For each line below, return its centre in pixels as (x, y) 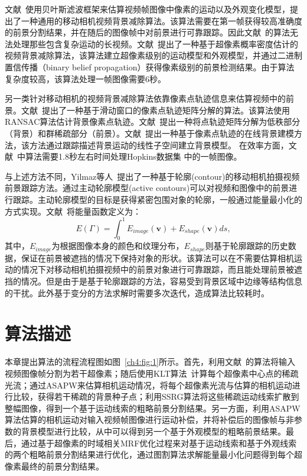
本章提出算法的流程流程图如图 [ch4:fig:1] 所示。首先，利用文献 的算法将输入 (150, 362)
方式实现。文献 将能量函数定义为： (73, 211)
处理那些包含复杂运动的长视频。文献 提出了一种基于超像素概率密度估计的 (155, 43)
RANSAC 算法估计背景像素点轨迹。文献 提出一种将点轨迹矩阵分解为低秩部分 (153, 122)
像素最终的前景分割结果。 (54, 466)
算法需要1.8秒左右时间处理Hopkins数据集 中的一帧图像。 (133, 156)
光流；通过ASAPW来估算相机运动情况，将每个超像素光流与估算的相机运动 (148, 385)
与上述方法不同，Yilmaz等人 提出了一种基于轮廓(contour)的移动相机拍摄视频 (152, 176)
